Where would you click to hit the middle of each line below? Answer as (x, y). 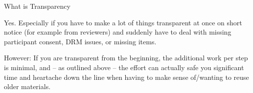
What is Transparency (37, 6)
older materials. (27, 86)
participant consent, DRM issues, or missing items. (80, 41)
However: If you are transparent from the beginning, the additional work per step (126, 58)
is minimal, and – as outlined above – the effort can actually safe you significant (124, 67)
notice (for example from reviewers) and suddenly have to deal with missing (118, 32)
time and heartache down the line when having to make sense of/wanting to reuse (126, 77)
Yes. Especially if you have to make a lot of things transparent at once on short (123, 22)
